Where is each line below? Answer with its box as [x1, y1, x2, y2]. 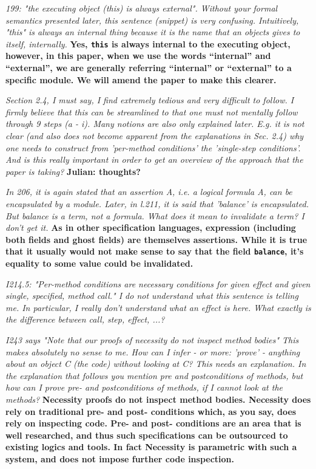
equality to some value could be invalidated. [5, 257, 193, 269]
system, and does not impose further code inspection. [5, 452, 235, 465]
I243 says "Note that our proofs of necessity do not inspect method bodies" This [5, 333, 299, 346]
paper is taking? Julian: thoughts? [5, 165, 141, 177]
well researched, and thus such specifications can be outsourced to [5, 428, 288, 441]
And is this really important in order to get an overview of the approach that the [5, 153, 303, 166]
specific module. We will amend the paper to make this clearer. [5, 73, 277, 86]
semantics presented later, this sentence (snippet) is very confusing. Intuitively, [5, 13, 299, 26]
